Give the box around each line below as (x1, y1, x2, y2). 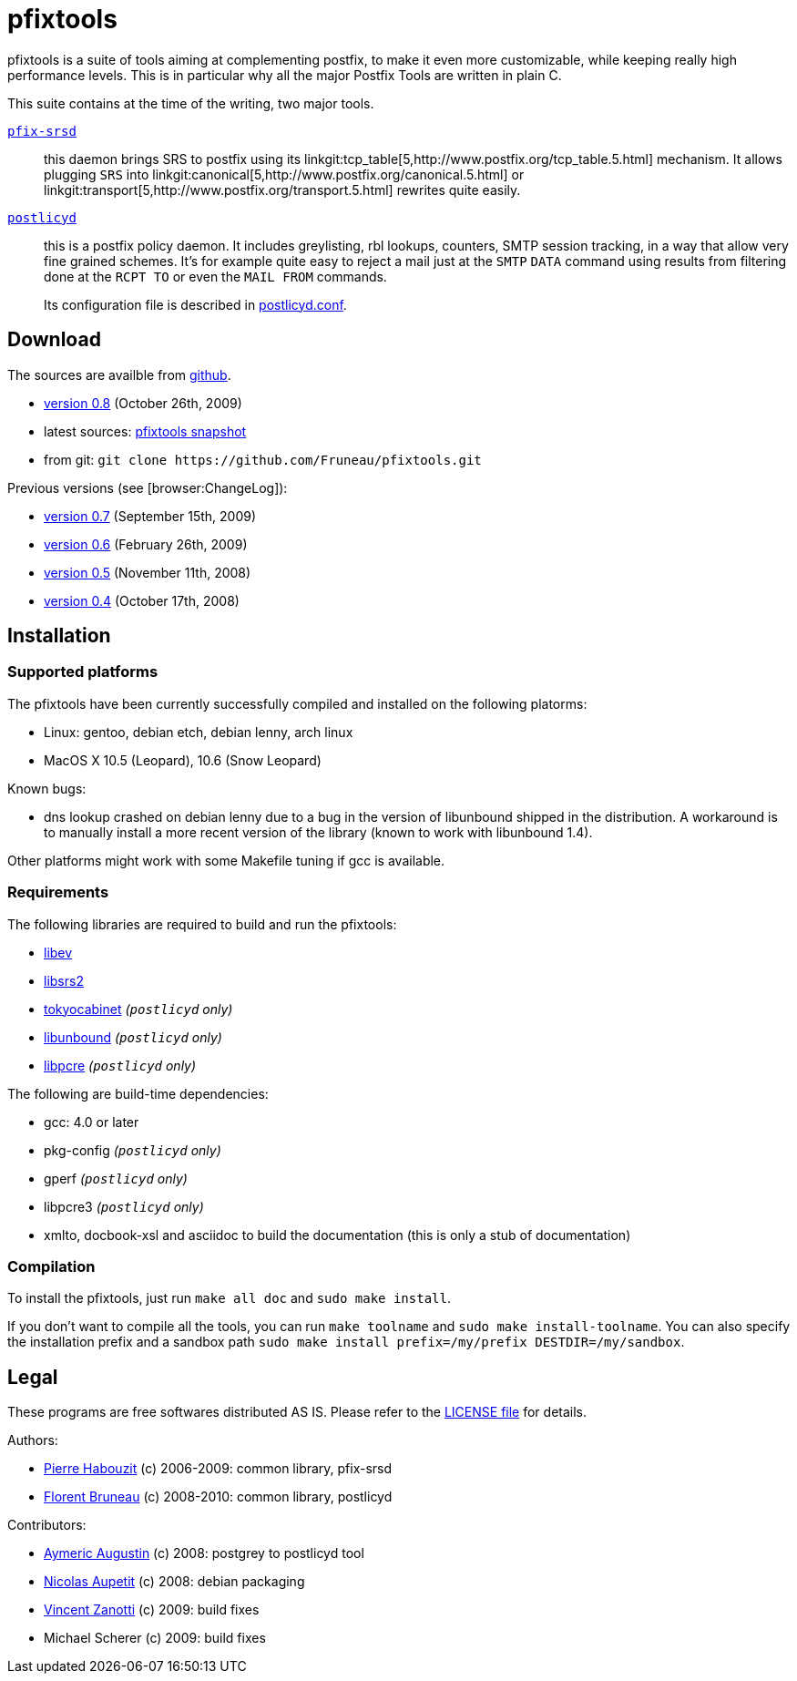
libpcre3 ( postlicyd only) (44, 1198, 204, 1215)
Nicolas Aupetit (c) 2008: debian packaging (44, 1573, 305, 1590)
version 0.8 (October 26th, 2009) (44, 395, 242, 411)
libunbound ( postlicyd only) (44, 1029, 222, 1045)
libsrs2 (44, 972, 84, 989)
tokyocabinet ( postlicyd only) (44, 1000, 233, 1017)
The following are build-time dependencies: (7, 1085, 269, 1102)
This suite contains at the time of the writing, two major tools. (7, 95, 374, 111)
